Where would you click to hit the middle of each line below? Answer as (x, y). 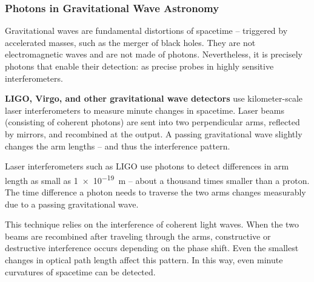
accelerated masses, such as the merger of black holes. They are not (130, 42)
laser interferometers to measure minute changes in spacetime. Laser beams (145, 110)
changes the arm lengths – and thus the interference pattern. (118, 146)
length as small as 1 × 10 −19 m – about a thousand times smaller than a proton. (157, 179)
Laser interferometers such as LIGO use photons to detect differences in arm (147, 166)
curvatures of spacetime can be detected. (80, 271)
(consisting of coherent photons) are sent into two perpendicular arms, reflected (152, 122)
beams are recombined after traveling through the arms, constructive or (138, 236)
